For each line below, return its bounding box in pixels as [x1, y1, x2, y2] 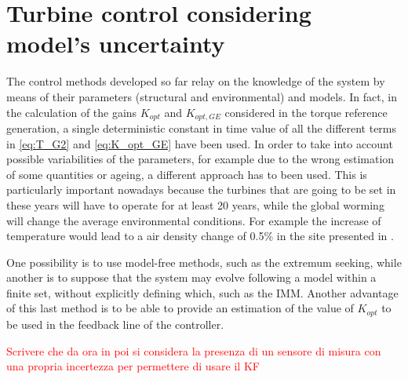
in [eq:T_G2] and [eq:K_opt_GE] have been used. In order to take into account [6, 135, 393, 151]
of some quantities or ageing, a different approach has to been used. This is [6, 166, 367, 182]
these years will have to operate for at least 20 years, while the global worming [6, 196, 384, 213]
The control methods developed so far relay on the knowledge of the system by [6, 73, 385, 89]
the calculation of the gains [6, 104, 137, 120]
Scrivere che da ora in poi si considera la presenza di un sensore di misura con [6, 342, 381, 359]
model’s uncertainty [6, 27, 225, 60]
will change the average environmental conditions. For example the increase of [6, 212, 381, 228]
